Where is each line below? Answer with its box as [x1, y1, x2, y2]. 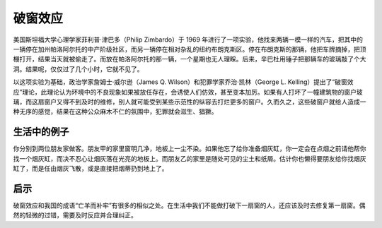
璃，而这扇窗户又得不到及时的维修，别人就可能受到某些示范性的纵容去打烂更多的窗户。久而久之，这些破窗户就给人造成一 [13, 97, 366, 106]
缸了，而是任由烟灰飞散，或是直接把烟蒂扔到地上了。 [13, 164, 168, 172]
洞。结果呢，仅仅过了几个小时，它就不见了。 [13, 64, 144, 73]
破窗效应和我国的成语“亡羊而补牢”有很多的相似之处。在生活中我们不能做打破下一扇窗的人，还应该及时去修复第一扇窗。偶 [13, 201, 366, 210]
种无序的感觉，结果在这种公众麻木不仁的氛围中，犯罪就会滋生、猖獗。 [13, 107, 218, 116]
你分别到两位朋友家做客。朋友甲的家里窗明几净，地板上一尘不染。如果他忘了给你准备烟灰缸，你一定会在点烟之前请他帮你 [13, 145, 366, 153]
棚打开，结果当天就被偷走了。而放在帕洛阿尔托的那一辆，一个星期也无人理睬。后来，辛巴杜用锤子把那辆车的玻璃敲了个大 [13, 55, 366, 64]
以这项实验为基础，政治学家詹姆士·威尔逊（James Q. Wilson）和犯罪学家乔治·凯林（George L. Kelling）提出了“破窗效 [13, 78, 354, 86]
